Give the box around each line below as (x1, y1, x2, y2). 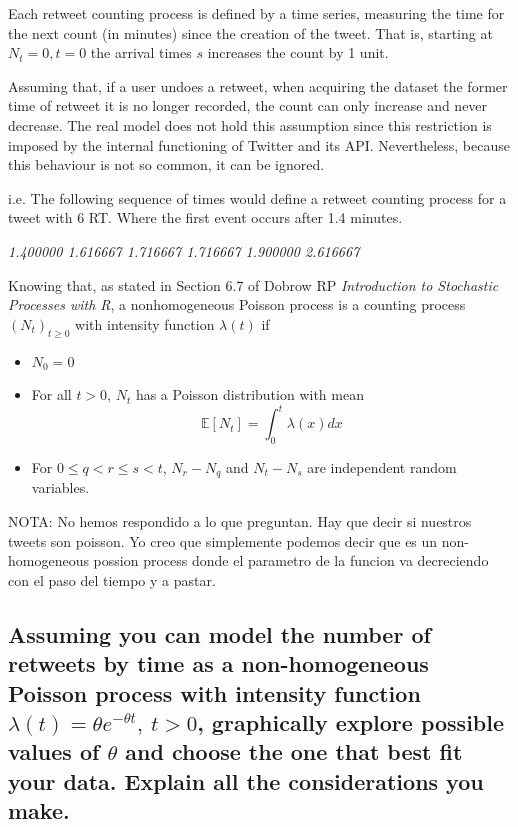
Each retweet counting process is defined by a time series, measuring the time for (8, 3, 505, 23)
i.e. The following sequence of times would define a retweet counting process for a (8, 187, 507, 208)
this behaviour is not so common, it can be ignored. (8, 154, 325, 175)
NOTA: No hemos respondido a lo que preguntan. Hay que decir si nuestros (8, 511, 472, 532)
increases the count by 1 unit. (207, 42, 389, 63)
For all (31, 384, 72, 405)
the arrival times (90, 42, 192, 63)
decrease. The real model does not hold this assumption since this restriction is (8, 114, 492, 135)
